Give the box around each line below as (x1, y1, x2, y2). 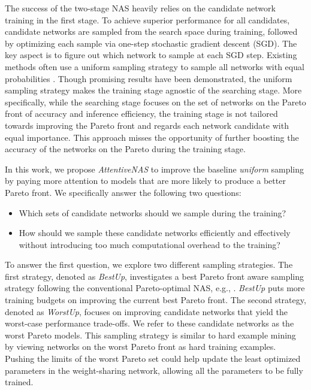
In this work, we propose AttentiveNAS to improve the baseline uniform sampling (5, 162, 304, 175)
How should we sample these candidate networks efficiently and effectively (19, 226, 291, 239)
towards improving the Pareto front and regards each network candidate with (5, 119, 289, 131)
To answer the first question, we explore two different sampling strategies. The (5, 258, 293, 271)
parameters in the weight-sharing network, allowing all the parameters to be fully (5, 364, 303, 376)
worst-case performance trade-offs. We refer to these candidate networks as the (5, 317, 294, 329)
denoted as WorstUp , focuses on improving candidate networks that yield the (5, 305, 288, 318)
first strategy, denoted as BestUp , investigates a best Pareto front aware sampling (5, 270, 304, 282)
